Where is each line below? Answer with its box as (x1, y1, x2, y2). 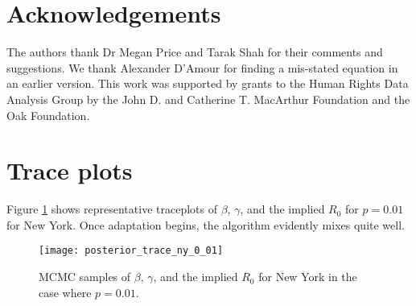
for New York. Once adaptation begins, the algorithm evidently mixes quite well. (6, 216, 405, 233)
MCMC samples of (39, 268, 131, 285)
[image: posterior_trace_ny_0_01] (39, 245, 224, 257)
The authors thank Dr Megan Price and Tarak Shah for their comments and (6, 43, 383, 60)
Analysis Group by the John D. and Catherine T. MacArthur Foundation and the (6, 90, 410, 107)
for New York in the (258, 268, 357, 285)
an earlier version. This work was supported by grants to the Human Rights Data (6, 75, 409, 92)
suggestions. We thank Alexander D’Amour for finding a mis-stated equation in (6, 59, 398, 76)
